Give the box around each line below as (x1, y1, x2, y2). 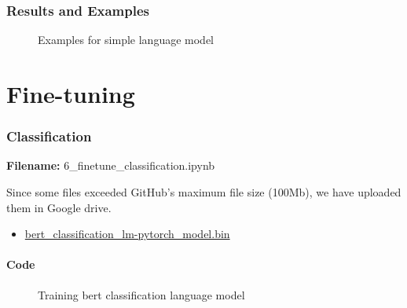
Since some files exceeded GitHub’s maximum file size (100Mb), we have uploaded (6, 184, 401, 200)
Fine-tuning (6, 78, 135, 109)
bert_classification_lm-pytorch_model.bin (24, 225, 230, 242)
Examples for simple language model (38, 31, 214, 48)
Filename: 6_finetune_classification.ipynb (6, 157, 215, 174)
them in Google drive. (6, 199, 112, 215)
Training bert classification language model (38, 286, 245, 302)
